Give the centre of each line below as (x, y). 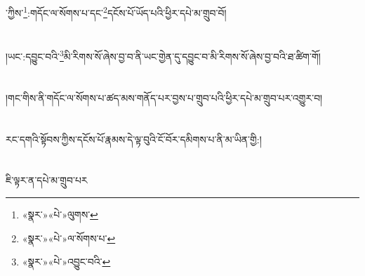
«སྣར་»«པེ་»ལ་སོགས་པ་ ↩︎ (69, 238)
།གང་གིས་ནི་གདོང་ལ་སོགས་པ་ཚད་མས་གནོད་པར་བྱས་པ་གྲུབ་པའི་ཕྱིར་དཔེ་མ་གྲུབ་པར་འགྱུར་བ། (164, 97)
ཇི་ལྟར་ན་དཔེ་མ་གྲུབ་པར (47, 180)
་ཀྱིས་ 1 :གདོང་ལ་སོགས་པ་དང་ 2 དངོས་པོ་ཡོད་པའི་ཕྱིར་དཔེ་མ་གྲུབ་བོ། (116, 12)
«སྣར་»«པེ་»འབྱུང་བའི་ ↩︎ (66, 262)
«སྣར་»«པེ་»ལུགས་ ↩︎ (60, 215)
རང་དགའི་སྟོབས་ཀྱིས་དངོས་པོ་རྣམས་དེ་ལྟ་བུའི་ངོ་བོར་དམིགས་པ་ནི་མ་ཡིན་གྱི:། (134, 139)
